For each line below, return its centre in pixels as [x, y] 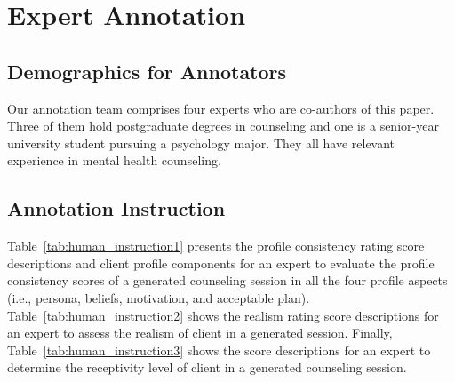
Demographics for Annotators [147, 71]
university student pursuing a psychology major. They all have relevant [201, 143]
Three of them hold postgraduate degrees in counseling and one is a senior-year [223, 126]
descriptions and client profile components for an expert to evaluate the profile [221, 263]
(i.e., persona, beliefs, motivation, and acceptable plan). [159, 297]
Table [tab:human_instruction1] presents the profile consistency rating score [216, 246]
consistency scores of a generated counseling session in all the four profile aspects [227, 280]
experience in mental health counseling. [114, 160]
